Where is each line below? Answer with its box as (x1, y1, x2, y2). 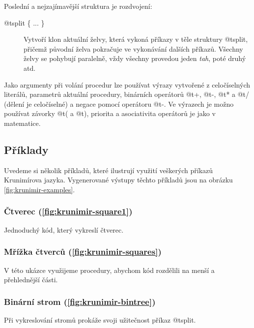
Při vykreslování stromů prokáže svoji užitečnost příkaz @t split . (4, 314, 196, 325)
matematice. (4, 118, 41, 128)
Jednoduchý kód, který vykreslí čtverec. (4, 224, 124, 235)
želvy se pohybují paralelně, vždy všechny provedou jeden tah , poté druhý (24, 53, 246, 63)
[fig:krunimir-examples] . (4, 184, 75, 194)
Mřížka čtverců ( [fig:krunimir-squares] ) (4, 245, 162, 258)
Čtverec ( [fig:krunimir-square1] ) (4, 205, 133, 217)
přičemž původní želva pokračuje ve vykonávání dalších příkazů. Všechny (24, 43, 243, 54)
